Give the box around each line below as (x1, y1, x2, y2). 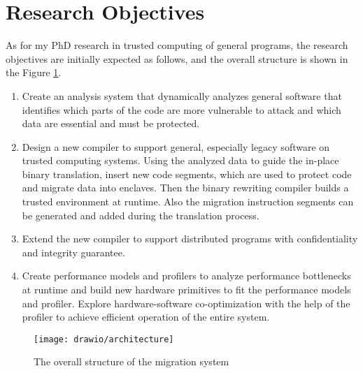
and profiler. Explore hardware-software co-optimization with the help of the (22, 295, 350, 310)
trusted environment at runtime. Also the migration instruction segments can (22, 194, 354, 209)
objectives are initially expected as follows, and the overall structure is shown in (6, 51, 348, 66)
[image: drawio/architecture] (34, 334, 174, 344)
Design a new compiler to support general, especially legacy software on (22, 139, 330, 154)
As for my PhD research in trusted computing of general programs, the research (6, 38, 348, 52)
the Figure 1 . (6, 65, 62, 80)
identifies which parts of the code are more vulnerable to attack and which (22, 102, 341, 117)
